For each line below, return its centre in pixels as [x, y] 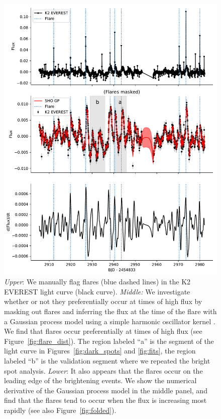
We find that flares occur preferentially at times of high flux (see [103, 331]
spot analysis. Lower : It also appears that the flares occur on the [103, 370]
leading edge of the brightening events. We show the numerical [100, 380]
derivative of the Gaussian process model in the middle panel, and [106, 390]
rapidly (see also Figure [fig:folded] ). [60, 410]
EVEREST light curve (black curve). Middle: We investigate [97, 291]
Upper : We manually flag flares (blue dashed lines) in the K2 [97, 282]
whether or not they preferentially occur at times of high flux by [103, 301]
